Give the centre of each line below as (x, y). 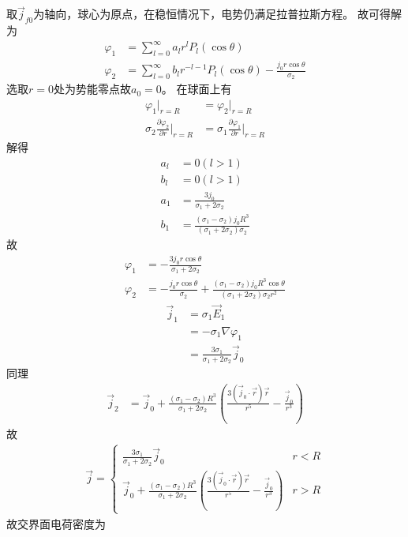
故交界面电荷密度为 (56, 523)
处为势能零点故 (92, 89)
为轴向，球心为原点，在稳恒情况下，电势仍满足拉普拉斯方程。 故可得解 (217, 14)
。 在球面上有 (197, 89)
